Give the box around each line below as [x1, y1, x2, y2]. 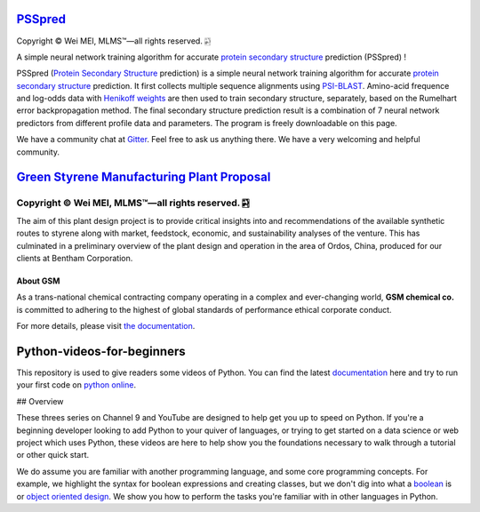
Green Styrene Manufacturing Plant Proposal [16, 170, 271, 185]
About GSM [16, 276, 60, 286]
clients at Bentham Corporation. [16, 252, 133, 263]
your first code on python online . [16, 380, 137, 390]
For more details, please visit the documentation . [16, 321, 196, 332]
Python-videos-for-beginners [16, 343, 186, 359]
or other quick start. [16, 450, 90, 460]
